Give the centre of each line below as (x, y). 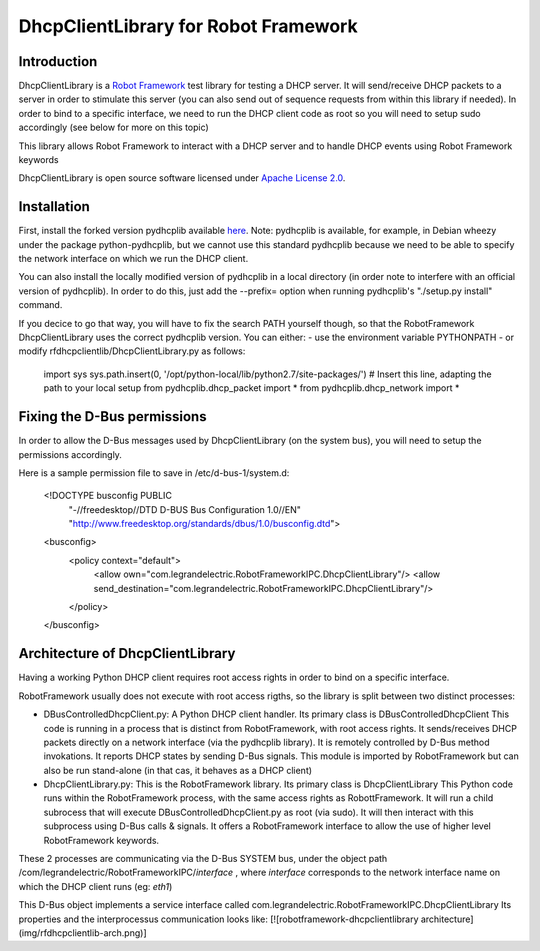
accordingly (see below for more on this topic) (113, 127)
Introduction (58, 61)
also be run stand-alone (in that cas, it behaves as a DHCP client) (178, 770)
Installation (54, 206)
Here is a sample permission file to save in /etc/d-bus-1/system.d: (154, 472)
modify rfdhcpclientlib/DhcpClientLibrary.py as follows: (132, 351)
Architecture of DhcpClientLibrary (127, 653)
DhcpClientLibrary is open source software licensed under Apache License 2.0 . (182, 178)
